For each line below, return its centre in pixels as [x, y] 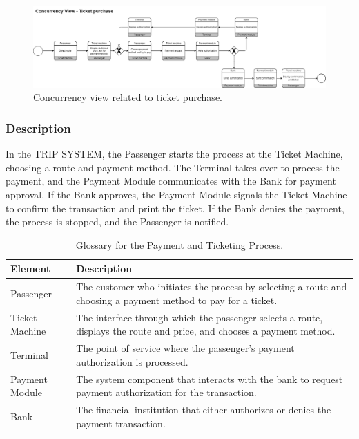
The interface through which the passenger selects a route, [200, 317]
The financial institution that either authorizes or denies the [204, 409]
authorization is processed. [132, 361]
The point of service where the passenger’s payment [185, 348]
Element [30, 269]
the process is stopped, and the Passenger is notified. [117, 222]
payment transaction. [121, 423]
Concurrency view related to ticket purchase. [128, 97]
